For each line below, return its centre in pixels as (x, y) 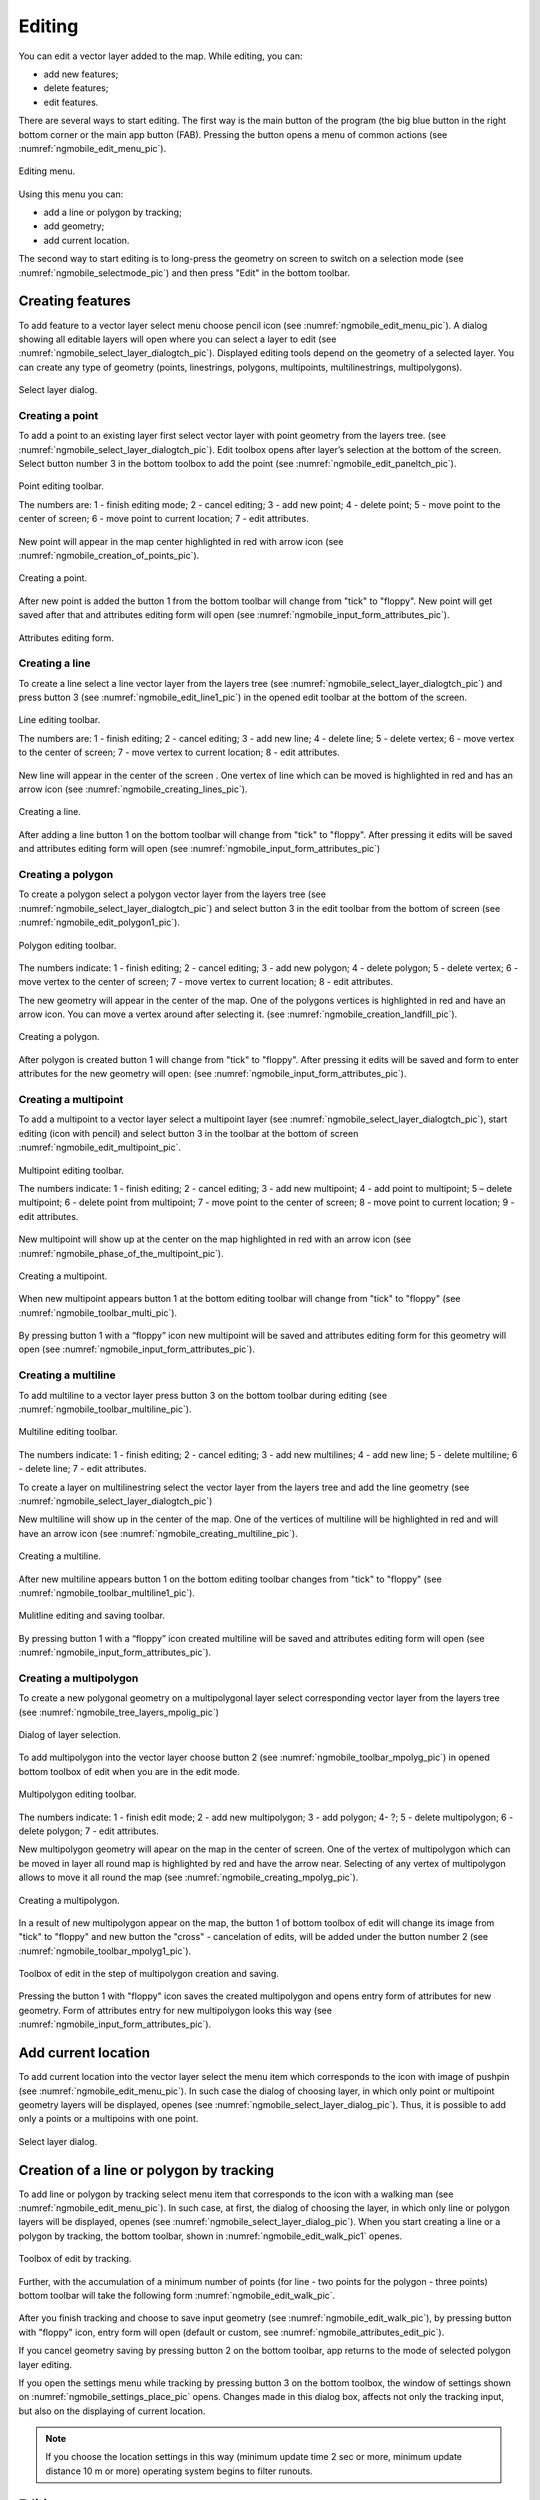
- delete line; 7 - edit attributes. (82, 1469)
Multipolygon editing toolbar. (77, 1794)
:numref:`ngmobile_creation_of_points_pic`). (109, 555)
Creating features (75, 301)
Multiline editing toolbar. (68, 1432)
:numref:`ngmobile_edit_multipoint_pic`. (100, 1147)
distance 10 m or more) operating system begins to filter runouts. (179, 2471)
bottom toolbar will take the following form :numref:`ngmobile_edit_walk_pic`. (177, 2295)
